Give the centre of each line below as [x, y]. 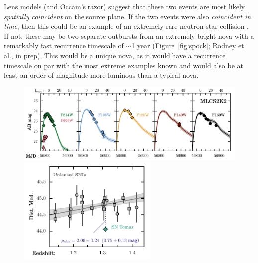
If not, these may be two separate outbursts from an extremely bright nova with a [129, 36]
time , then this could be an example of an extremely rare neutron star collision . [127, 26]
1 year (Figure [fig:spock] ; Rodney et [188, 45]
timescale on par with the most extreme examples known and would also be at [124, 65]
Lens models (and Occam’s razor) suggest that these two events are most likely [125, 6]
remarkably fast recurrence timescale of [64, 45]
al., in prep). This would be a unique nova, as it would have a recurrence [115, 55]
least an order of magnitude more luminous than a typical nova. [101, 75]
